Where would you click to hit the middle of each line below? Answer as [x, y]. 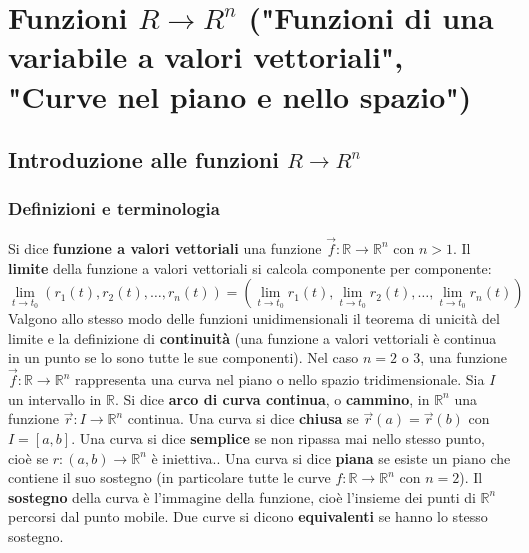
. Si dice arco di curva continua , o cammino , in [272, 398]
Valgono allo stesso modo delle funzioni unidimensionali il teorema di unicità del [254, 318]
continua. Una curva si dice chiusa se [243, 418]
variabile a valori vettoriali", [206, 56]
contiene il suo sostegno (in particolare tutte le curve [169, 477]
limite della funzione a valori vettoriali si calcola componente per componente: [250, 267]
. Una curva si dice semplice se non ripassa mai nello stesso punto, [278, 437]
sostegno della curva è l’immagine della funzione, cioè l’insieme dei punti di [242, 496]
